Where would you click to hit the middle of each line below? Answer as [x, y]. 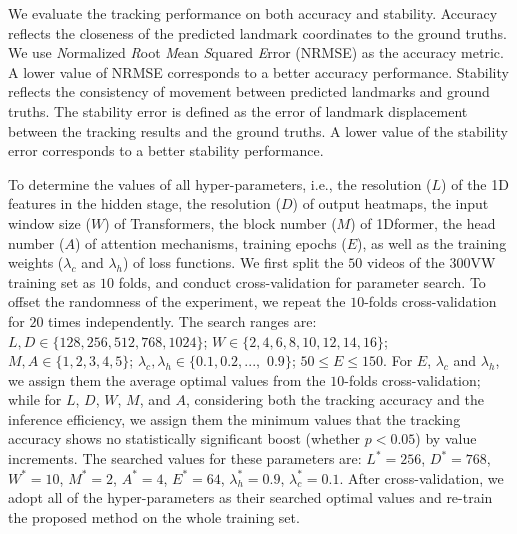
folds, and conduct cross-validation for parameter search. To [302, 281]
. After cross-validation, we [421, 477]
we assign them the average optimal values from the [167, 379]
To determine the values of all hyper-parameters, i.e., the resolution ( [220, 183]
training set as [52, 281]
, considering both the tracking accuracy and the [335, 399]
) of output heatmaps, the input [390, 203]
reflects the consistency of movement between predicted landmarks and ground [249, 91]
